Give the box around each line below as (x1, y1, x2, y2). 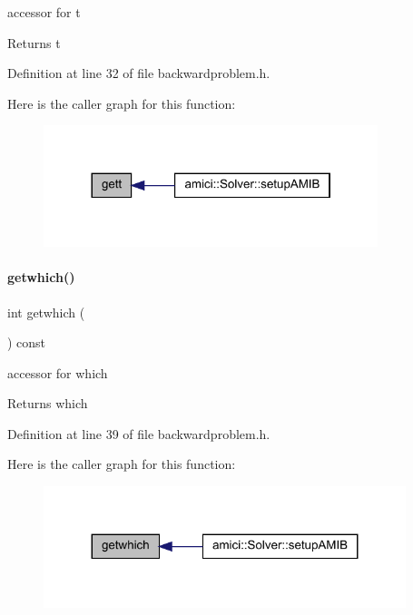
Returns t (7, 33, 61, 52)
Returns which (7, 394, 88, 413)
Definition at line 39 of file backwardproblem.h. (7, 424, 270, 443)
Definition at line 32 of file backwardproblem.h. (7, 63, 270, 83)
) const (7, 333, 46, 352)
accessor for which (7, 363, 108, 382)
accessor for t (7, 3, 81, 21)
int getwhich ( (7, 302, 85, 321)
